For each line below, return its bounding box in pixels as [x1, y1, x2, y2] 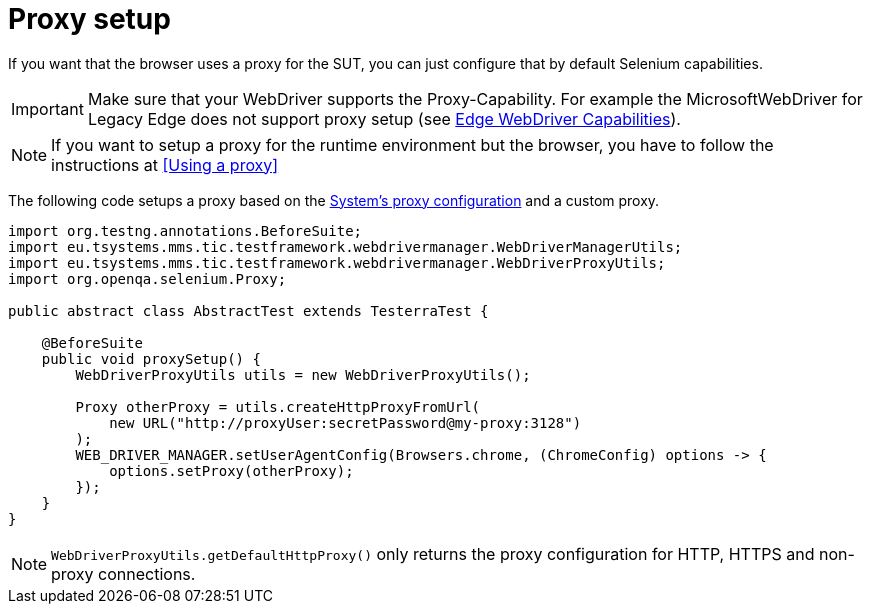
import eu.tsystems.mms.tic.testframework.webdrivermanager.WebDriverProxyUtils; [8, 254, 666, 271]
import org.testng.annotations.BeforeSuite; [8, 222, 363, 239]
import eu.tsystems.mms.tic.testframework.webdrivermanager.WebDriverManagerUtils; [8, 238, 683, 255]
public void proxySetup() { [41, 350, 261, 367]
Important [11, 98, 84, 119]
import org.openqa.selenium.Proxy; [8, 270, 287, 287]
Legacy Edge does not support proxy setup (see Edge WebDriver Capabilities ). [87, 108, 681, 129]
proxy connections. [51, 563, 196, 584]
